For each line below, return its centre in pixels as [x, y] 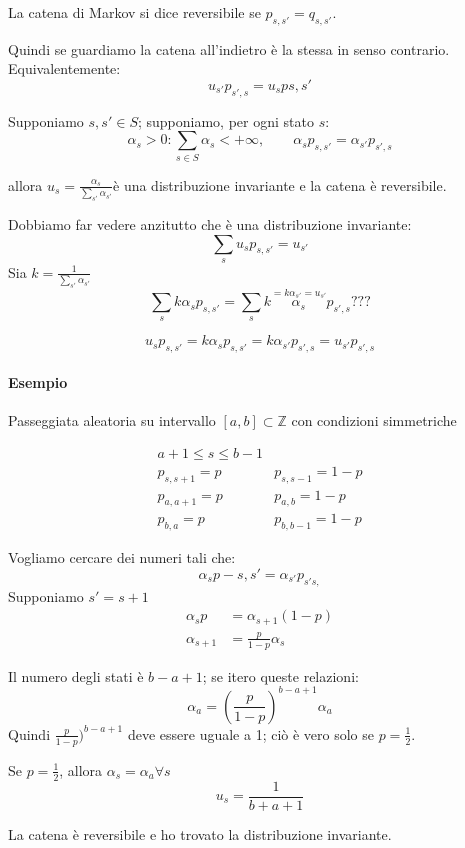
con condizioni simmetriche [374, 420]
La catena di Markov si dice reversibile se [134, 12]
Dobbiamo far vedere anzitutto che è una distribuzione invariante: [210, 223]
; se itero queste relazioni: [280, 675]
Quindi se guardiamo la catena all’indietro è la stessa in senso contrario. [229, 48]
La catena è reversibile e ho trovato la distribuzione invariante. [200, 833]
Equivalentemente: [64, 68]
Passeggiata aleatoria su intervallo [112, 420]
